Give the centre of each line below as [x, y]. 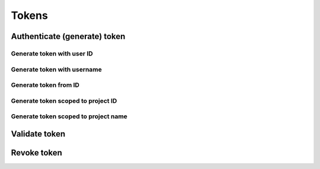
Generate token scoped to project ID [64, 100]
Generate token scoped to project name [69, 116]
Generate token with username [56, 69]
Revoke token [36, 153]
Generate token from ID [45, 85]
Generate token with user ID [52, 53]
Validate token [38, 134]
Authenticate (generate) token [68, 36]
